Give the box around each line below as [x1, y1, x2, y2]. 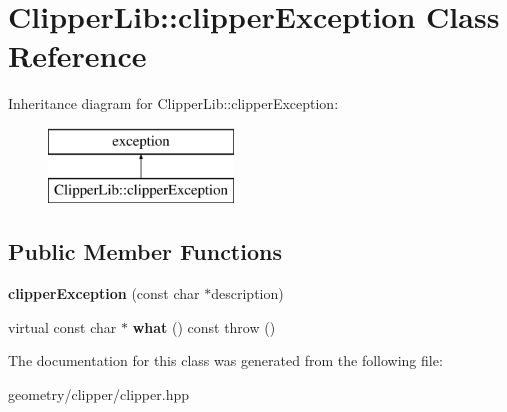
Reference [8, 35, 147, 76]
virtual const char [8, 316, 117, 337]
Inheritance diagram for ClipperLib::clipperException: [8, 93, 339, 114]
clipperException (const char [8, 283, 200, 304]
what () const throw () [132, 316, 276, 337]
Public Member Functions [8, 236, 282, 267]
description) [211, 283, 284, 304]
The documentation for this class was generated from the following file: [8, 350, 443, 371]
